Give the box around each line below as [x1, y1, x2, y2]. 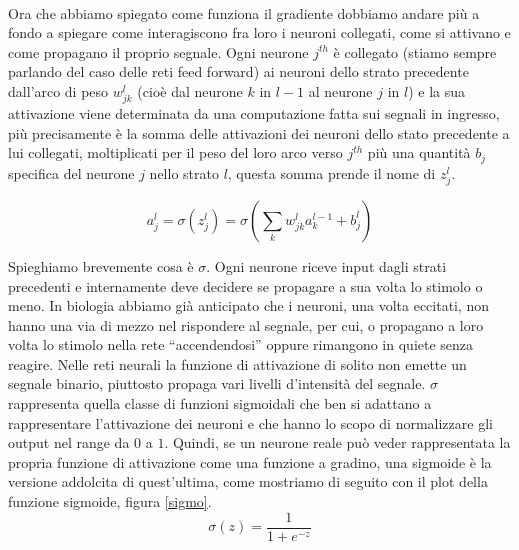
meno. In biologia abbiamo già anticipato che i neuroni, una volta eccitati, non [8, 295, 490, 316]
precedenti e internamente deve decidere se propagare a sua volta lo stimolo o [8, 275, 483, 296]
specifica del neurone [8, 162, 135, 183]
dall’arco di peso [8, 80, 109, 101]
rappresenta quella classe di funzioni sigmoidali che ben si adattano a [8, 393, 432, 414]
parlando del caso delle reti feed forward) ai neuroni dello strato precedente [8, 61, 469, 82]
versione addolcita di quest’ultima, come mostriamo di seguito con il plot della [8, 471, 488, 492]
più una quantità [367, 142, 471, 163]
